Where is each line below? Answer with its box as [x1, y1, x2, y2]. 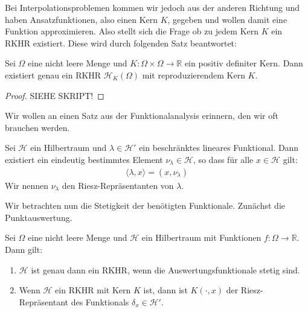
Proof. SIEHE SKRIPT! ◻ [5, 89, 104, 101]
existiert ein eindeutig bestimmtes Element [5, 153, 163, 165]
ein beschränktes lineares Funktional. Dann [139, 141, 299, 154]
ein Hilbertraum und [30, 141, 107, 154]
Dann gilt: [5, 243, 43, 255]
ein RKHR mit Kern [55, 284, 131, 296]
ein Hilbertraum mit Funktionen [141, 231, 261, 244]
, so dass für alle [193, 153, 254, 165]
